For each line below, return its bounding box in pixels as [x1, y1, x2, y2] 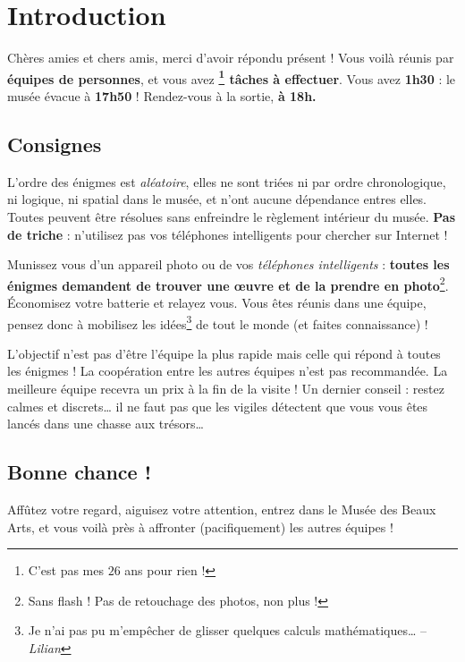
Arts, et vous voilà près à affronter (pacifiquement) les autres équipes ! [7, 517, 393, 536]
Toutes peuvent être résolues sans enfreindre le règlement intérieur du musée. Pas [7, 207, 456, 225]
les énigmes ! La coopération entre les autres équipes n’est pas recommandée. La [7, 361, 448, 380]
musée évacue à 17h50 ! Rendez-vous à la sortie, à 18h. [7, 86, 317, 105]
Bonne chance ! [7, 458, 152, 486]
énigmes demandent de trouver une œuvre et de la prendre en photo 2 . [7, 273, 449, 294]
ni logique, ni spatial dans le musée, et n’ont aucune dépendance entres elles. [7, 190, 427, 208]
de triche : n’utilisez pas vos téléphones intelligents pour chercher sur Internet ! [7, 225, 448, 243]
